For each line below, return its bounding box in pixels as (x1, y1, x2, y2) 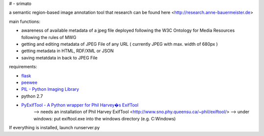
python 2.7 (21, 93, 44, 99)
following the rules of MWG (21, 34, 77, 40)
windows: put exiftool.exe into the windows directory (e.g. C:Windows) (33, 116, 176, 121)
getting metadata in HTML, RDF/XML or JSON (21, 48, 114, 54)
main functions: (9, 19, 41, 24)
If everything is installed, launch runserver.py (9, 125, 100, 131)
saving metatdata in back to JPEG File (21, 55, 98, 60)
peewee (21, 79, 38, 85)
